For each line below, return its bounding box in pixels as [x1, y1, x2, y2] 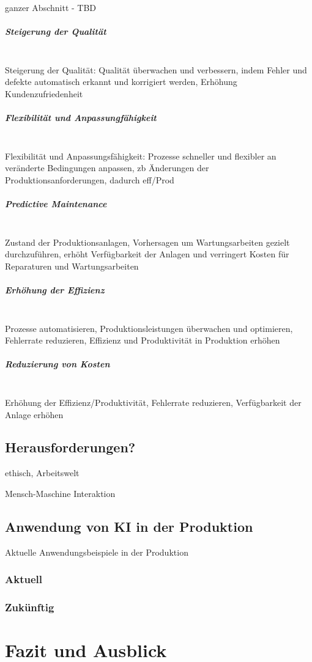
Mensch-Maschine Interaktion [5, 487, 116, 499]
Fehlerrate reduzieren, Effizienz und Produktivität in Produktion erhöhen [5, 334, 280, 347]
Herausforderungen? [5, 438, 136, 457]
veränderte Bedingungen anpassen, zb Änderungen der [5, 161, 209, 174]
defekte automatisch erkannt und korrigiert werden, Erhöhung [5, 75, 237, 88]
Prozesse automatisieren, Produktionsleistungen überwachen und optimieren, [5, 322, 293, 334]
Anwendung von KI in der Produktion [5, 517, 253, 535]
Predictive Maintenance [5, 197, 107, 210]
